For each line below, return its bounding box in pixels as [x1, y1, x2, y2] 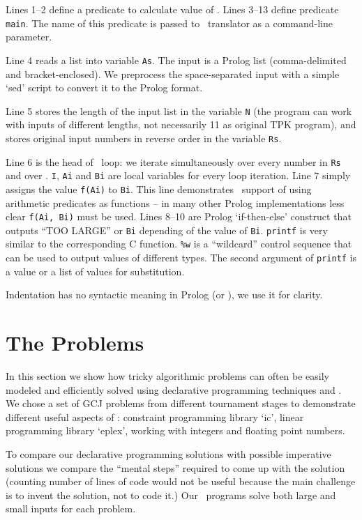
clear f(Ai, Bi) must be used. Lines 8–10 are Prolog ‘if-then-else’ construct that [6, 209, 352, 224]
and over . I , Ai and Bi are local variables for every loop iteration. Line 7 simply [6, 168, 351, 183]
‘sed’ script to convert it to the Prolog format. [6, 80, 203, 95]
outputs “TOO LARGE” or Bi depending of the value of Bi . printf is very [6, 222, 328, 237]
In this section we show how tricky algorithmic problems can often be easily [6, 369, 330, 383]
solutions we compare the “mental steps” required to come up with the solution [6, 460, 345, 475]
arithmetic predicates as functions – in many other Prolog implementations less [6, 195, 345, 210]
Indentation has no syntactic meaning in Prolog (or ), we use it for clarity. [6, 287, 323, 302]
